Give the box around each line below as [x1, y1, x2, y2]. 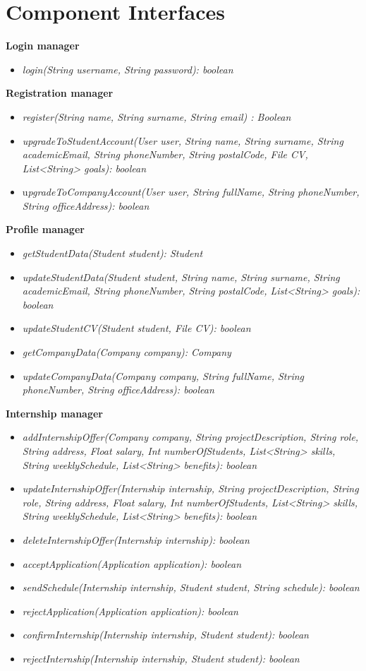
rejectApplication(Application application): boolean [22, 603, 238, 618]
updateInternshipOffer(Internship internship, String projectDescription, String [22, 481, 359, 496]
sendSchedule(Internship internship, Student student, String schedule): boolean [22, 580, 360, 595]
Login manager [6, 38, 80, 53]
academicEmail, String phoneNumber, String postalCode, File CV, [22, 147, 308, 162]
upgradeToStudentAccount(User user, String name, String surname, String [22, 133, 343, 148]
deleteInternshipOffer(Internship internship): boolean [22, 532, 250, 547]
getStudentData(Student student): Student [22, 246, 203, 261]
